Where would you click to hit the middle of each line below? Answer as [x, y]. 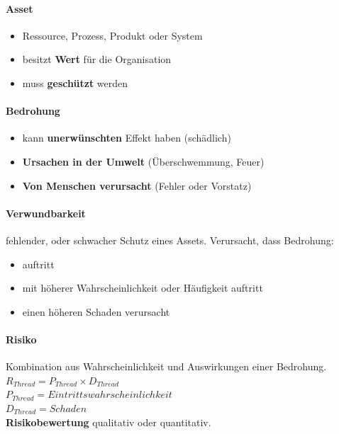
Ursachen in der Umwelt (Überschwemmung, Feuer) [143, 161]
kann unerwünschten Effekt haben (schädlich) [127, 138]
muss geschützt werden [75, 82]
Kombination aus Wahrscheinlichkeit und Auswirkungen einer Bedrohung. [166, 366]
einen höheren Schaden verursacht [96, 311]
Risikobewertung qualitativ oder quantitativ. [109, 422]
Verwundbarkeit [46, 213]
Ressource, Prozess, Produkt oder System [112, 35]
